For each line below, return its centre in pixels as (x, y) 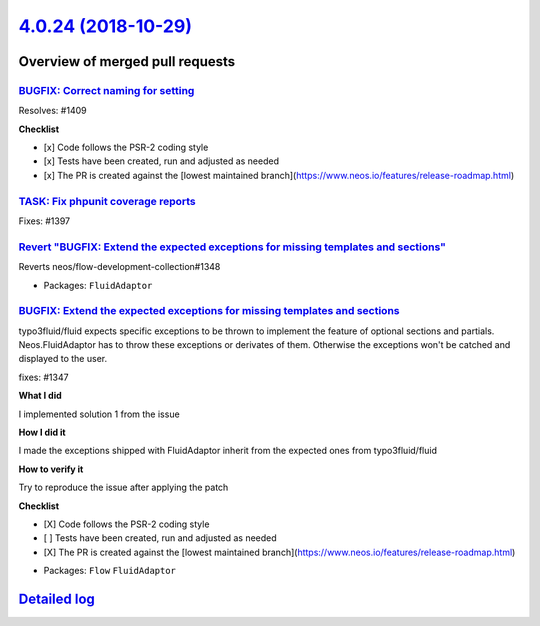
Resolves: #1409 (52, 111)
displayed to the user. (63, 359)
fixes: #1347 (43, 377)
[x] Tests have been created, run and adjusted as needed (161, 161)
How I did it (42, 432)
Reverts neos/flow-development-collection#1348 (119, 267)
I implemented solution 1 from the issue (99, 414)
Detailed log (56, 598)
